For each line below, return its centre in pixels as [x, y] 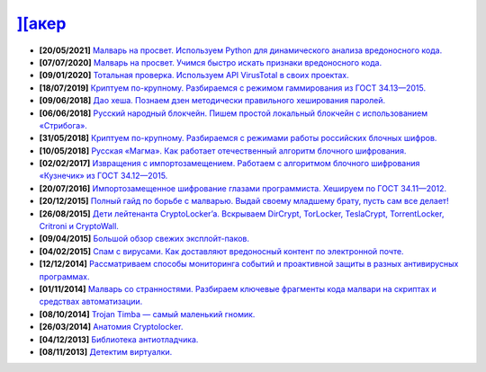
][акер [41, 23]
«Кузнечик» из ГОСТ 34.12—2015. [103, 176]
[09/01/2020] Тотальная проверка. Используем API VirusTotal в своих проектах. [194, 75]
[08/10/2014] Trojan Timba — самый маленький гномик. [147, 314]
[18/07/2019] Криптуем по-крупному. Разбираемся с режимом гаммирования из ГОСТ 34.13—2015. [233, 88]
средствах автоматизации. [91, 302]
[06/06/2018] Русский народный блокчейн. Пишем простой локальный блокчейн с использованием [233, 113]
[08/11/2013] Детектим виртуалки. [106, 351]
